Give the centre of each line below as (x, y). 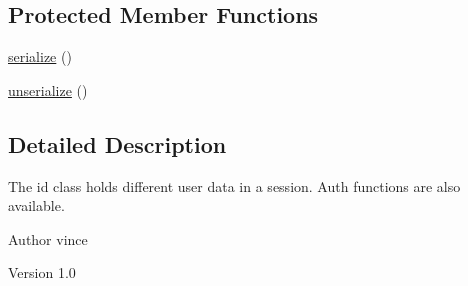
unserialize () (48, 89)
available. (36, 205)
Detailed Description (117, 143)
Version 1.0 (42, 272)
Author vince (48, 238)
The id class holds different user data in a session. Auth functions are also (234, 185)
